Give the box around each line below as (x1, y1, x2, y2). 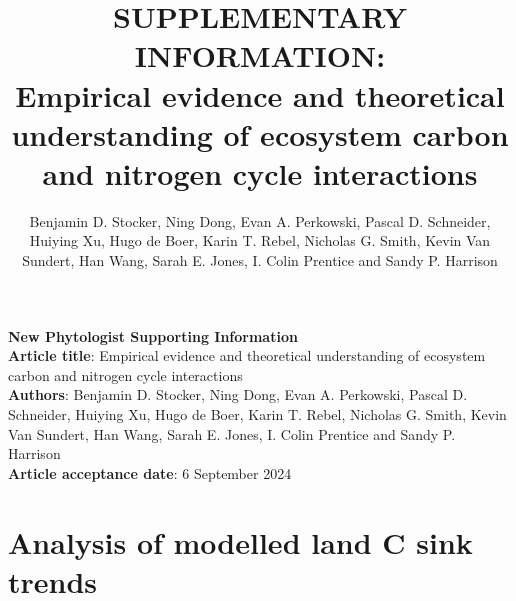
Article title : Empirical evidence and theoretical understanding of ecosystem (8, 345, 486, 366)
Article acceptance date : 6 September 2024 (8, 462, 292, 483)
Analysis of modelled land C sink (8, 521, 473, 562)
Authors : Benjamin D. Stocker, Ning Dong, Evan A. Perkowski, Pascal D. (8, 384, 468, 405)
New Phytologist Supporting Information (8, 325, 298, 346)
